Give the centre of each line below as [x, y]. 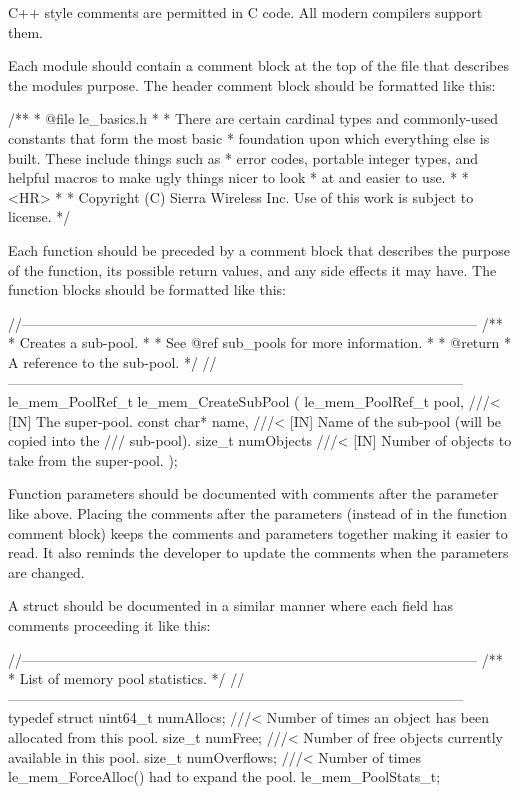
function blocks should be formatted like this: [147, 289]
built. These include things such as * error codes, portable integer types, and [243, 157]
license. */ [39, 216]
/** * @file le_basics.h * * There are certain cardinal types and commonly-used [253, 118]
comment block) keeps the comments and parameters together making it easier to [258, 532]
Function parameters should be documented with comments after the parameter [253, 493]
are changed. [46, 571]
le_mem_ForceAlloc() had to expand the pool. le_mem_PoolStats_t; [224, 776]
